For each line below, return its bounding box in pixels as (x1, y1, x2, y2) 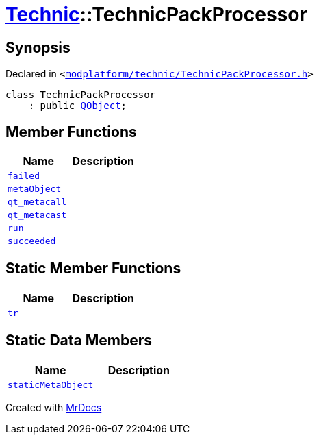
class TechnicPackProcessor (5, 89, 156, 101)
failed (8, 171, 40, 182)
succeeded (8, 236, 56, 247)
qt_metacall (8, 197, 67, 208)
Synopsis (5, 38, 71, 56)
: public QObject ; (28, 100, 127, 112)
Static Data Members (5, 332, 153, 350)
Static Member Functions (5, 260, 181, 278)
